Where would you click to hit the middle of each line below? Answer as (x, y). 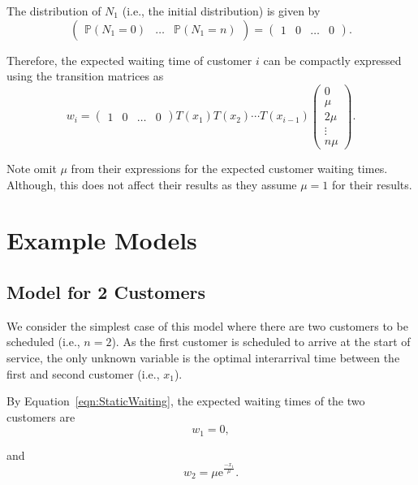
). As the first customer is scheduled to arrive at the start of (261, 342)
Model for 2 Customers (106, 291)
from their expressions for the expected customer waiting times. (229, 168)
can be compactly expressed (332, 60)
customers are (41, 416)
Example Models (102, 240)
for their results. (372, 184)
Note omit (32, 168)
